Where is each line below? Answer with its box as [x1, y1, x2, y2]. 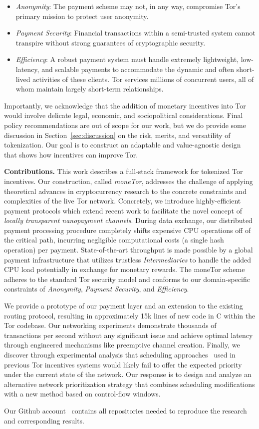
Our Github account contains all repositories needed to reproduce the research [4, 405, 247, 415]
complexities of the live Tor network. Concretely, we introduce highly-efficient [4, 195, 241, 206]
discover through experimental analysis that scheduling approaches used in [4, 349, 236, 359]
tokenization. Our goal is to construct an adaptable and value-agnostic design [4, 139, 241, 150]
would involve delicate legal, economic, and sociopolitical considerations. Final [4, 110, 243, 120]
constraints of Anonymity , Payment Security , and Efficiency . [4, 283, 189, 294]
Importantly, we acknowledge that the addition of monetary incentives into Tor [4, 100, 246, 110]
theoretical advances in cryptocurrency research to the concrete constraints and [4, 185, 247, 196]
